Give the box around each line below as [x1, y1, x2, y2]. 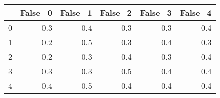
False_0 [20, 7, 52, 18]
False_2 [100, 7, 132, 18]
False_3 [140, 7, 172, 18]
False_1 [60, 7, 92, 18]
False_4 [180, 7, 212, 18]
